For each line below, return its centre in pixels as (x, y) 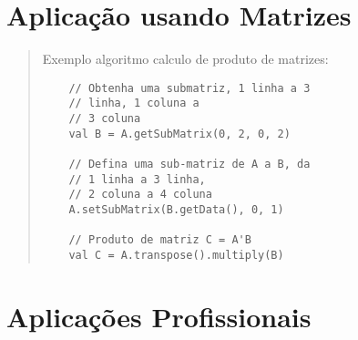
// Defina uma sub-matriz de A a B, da (189, 164)
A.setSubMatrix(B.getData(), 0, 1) (176, 209)
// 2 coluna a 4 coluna (140, 195)
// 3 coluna (105, 119)
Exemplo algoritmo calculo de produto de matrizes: (185, 59)
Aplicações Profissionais (159, 316)
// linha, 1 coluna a (134, 103)
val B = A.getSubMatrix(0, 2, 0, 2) (179, 134)
